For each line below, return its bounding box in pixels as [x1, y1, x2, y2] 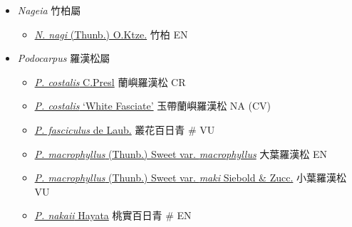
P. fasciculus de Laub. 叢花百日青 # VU [34, 122, 215, 137]
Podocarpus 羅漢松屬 [17, 51, 110, 65]
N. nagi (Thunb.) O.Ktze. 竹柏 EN [34, 26, 188, 41]
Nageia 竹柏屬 [17, 3, 81, 17]
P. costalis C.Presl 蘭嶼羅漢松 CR [34, 74, 186, 89]
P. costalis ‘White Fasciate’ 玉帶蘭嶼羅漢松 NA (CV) [34, 98, 271, 113]
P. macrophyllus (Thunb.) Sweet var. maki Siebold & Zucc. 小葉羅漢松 [34, 170, 346, 185]
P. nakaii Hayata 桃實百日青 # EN [34, 208, 192, 223]
